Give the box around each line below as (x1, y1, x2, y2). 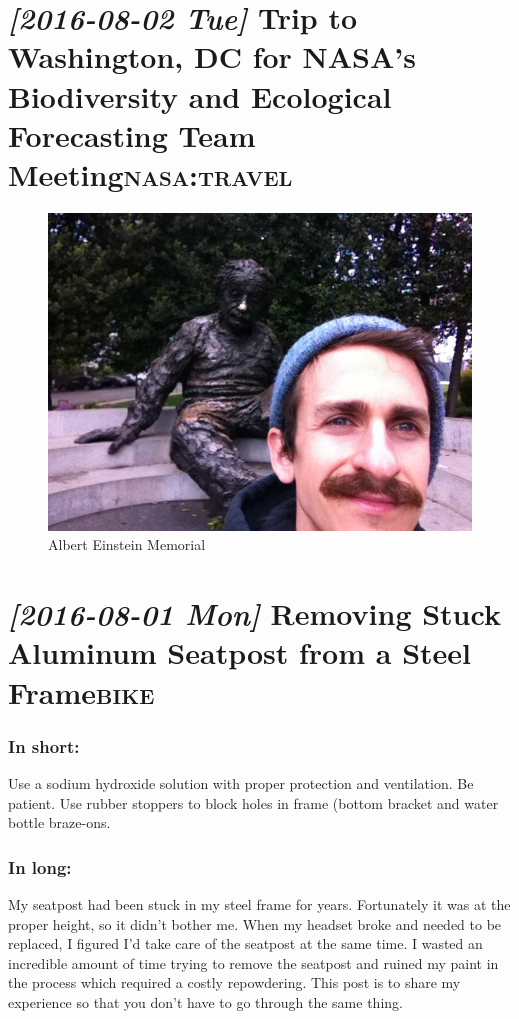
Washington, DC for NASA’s (8, 36, 416, 77)
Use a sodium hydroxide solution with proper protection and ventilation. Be (8, 773, 474, 794)
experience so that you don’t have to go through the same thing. (8, 992, 403, 1012)
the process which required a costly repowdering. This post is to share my (8, 972, 461, 993)
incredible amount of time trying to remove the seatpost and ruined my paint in (8, 952, 499, 973)
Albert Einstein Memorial (48, 534, 206, 555)
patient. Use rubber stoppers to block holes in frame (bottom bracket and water (8, 792, 499, 813)
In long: (8, 854, 72, 879)
